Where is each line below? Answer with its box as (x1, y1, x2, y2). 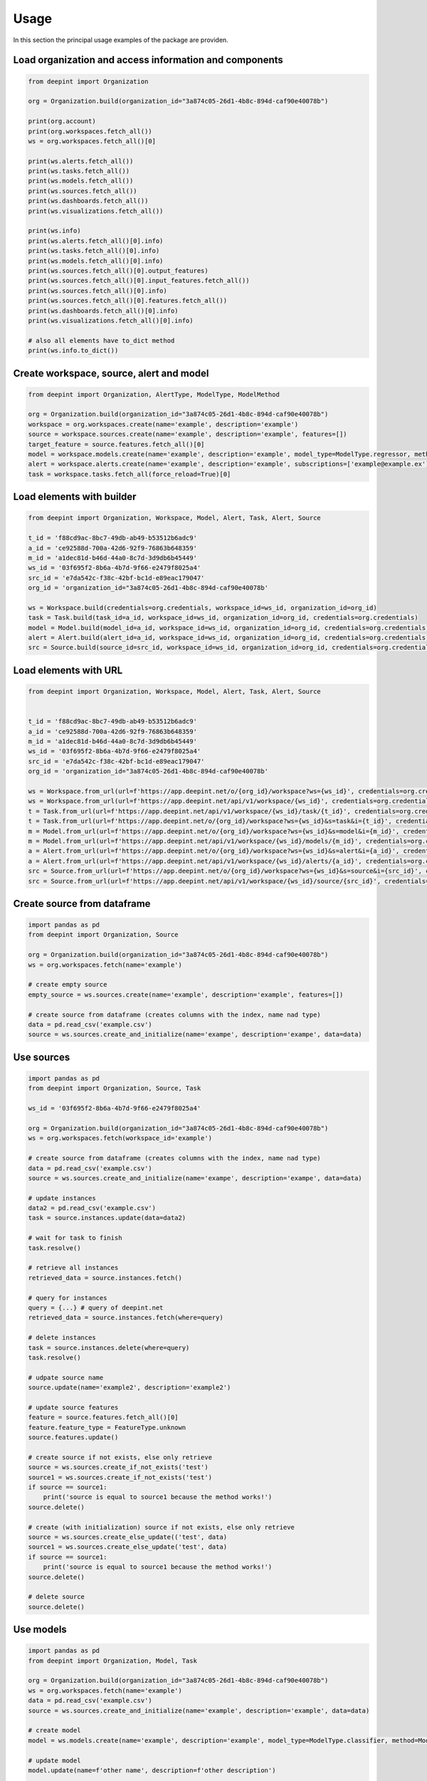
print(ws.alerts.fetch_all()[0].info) (28, 237, 164, 245)
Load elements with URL (13, 664, 123, 676)
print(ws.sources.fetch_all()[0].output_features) (28, 266, 209, 274)
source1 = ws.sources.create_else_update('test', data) (28, 1543, 228, 1551)
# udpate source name (28, 1374, 104, 1381)
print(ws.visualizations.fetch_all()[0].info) (28, 316, 194, 324)
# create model (28, 1726, 81, 1735)
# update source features (28, 1403, 119, 1411)
